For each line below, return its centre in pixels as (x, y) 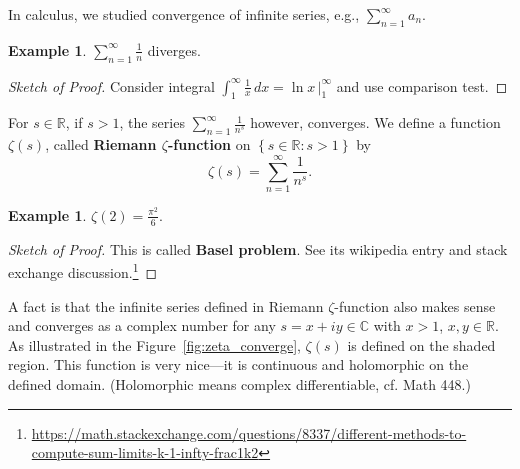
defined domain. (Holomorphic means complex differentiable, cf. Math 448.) (239, 383)
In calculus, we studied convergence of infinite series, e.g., (184, 14)
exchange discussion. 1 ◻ (83, 270)
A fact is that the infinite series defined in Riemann (166, 305)
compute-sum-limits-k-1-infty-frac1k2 (145, 452)
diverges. (174, 49)
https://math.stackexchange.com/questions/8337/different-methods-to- (249, 432)
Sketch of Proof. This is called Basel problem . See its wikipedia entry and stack (258, 248)
